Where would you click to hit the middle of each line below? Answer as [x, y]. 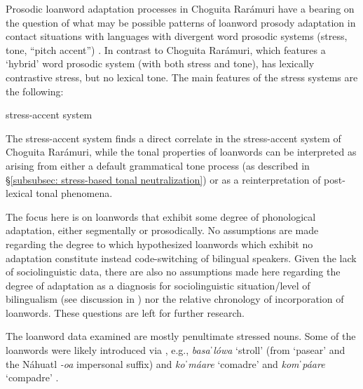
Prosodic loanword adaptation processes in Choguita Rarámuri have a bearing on [180, 8]
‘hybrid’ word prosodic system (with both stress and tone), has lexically [160, 63]
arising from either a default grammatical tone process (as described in [158, 165]
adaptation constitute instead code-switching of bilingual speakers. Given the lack [181, 258]
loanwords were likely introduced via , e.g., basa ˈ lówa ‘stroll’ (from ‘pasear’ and [176, 350]
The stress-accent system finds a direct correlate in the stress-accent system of [173, 138]
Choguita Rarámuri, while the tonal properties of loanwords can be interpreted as [181, 152]
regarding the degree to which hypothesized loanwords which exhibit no [159, 244]
